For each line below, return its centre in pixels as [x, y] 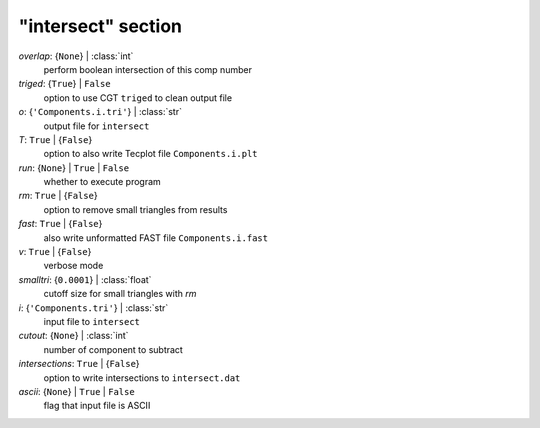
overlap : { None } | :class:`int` [76, 56]
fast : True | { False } [60, 224]
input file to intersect [91, 321]
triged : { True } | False [64, 84]
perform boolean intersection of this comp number [147, 69]
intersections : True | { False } [79, 364]
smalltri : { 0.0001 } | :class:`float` [85, 279]
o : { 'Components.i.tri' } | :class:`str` [100, 112]
